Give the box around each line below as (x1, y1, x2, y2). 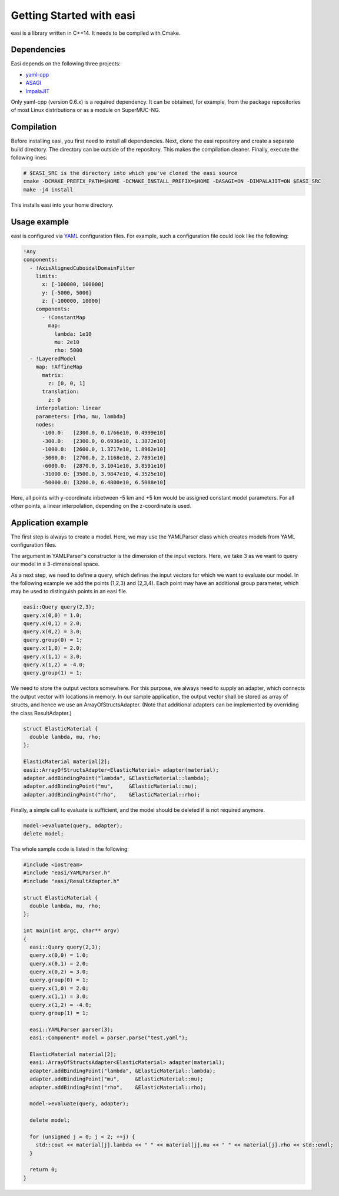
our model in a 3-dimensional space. (11, 560, 100, 568)
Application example (11, 517, 88, 527)
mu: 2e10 (54, 339, 79, 346)
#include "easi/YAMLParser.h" (23, 870, 111, 876)
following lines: (11, 154, 48, 161)
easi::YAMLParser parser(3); (29, 1026, 114, 1033)
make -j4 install (23, 186, 74, 193)
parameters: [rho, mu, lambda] (35, 413, 126, 419)
